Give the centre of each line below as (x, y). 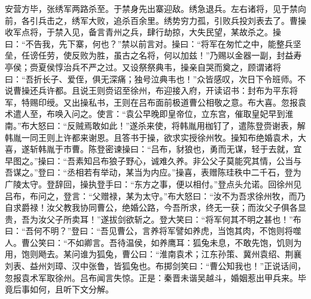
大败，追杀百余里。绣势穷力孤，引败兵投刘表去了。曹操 (197, 20)
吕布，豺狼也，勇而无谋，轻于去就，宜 (226, 149)
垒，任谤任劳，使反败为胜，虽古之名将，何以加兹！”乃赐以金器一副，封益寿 (153, 55)
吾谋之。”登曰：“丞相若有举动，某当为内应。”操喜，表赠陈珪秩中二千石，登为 (153, 172)
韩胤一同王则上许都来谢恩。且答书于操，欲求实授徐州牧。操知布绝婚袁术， (151, 137)
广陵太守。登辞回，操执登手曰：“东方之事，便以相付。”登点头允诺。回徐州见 (153, 184)
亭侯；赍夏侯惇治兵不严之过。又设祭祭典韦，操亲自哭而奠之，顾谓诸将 (143, 67)
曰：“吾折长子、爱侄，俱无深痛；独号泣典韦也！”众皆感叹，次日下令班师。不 (155, 78)
